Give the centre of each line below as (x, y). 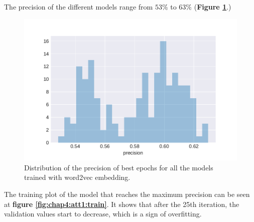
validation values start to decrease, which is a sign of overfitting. (103, 214)
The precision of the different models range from (79, 7)
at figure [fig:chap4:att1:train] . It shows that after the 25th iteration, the (122, 204)
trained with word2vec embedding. (77, 177)
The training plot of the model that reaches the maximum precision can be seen (127, 194)
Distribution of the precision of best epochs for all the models (119, 167)
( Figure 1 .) (213, 7)
